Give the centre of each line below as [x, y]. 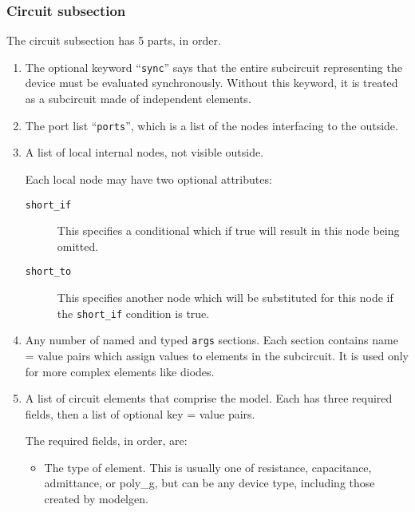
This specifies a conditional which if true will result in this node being [228, 230]
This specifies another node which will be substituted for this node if [225, 297]
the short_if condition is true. [133, 313]
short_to [48, 272]
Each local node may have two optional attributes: [148, 179]
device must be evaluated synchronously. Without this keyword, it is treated [211, 83]
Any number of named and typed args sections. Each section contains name [211, 340]
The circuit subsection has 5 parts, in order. [114, 40]
